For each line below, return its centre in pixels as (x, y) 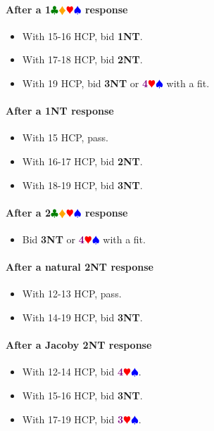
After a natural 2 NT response (80, 267)
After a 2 (28, 212)
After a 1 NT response (60, 111)
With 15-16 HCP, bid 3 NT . (82, 395)
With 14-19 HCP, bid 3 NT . (82, 317)
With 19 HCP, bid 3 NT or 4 (85, 83)
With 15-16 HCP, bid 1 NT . (82, 36)
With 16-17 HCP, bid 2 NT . (82, 161)
